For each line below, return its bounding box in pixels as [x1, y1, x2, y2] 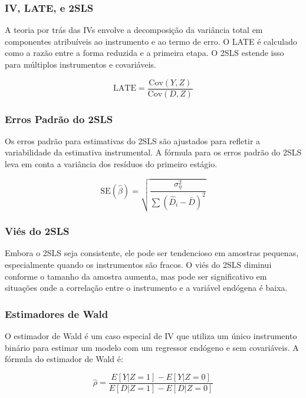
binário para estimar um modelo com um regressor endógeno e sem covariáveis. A [5, 341, 299, 353]
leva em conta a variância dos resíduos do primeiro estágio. [5, 158, 218, 170]
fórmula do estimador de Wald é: [5, 353, 123, 365]
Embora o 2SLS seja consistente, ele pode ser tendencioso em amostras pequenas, [5, 247, 299, 259]
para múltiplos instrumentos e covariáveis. [5, 58, 156, 70]
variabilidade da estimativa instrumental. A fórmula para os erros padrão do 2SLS [5, 146, 302, 158]
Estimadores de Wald [5, 306, 108, 321]
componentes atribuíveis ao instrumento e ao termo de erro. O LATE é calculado [5, 35, 297, 47]
